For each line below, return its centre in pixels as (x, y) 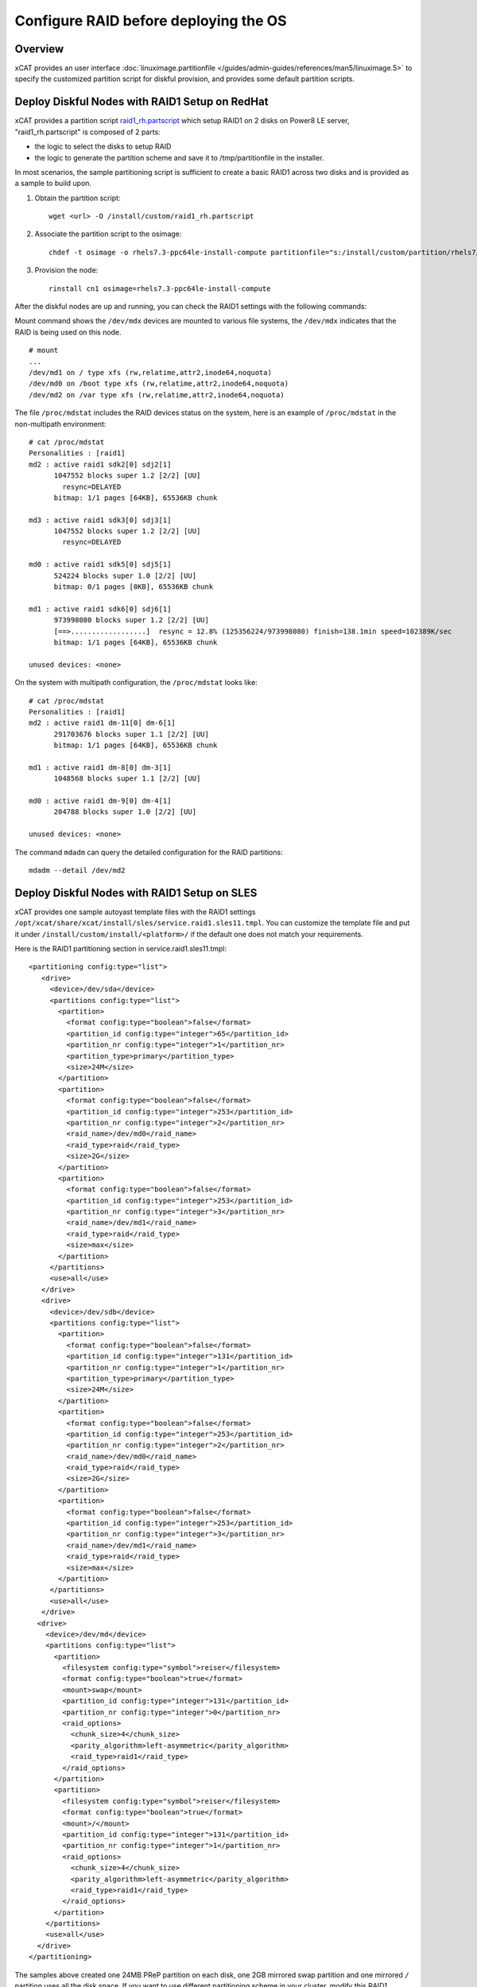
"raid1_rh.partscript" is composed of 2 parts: (87, 132)
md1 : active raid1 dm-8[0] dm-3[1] (100, 767)
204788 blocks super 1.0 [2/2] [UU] (125, 812)
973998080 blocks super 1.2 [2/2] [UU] (132, 620)
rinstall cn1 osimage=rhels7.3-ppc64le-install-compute (160, 289)
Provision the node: (66, 270)
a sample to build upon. (53, 184)
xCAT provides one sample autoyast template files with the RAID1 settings (135, 912)
